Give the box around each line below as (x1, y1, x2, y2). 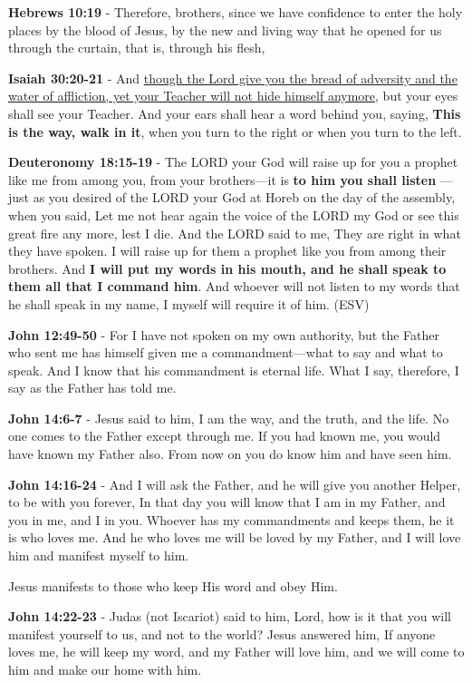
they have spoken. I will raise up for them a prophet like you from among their (8, 241, 447, 260)
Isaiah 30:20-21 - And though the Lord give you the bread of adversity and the (8, 68, 458, 87)
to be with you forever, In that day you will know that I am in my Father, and (8, 492, 446, 511)
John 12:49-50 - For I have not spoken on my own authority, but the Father (8, 325, 439, 344)
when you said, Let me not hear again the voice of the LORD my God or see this (8, 205, 459, 224)
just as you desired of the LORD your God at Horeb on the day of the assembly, (8, 188, 456, 207)
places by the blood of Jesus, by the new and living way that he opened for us (8, 20, 442, 39)
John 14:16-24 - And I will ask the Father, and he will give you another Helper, (8, 474, 461, 493)
